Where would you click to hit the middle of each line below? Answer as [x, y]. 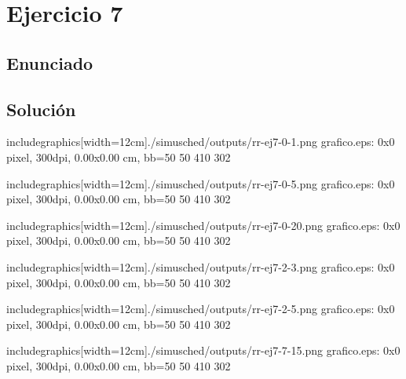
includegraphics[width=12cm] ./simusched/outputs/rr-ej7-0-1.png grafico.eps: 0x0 [201, 142]
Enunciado [50, 62]
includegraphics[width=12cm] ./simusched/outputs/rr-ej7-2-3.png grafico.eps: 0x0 [201, 266]
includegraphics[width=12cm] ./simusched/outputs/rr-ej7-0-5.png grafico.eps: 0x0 [201, 183]
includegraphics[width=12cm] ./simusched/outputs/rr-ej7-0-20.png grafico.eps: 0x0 [203, 225]
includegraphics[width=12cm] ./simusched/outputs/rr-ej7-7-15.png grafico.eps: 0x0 [203, 350]
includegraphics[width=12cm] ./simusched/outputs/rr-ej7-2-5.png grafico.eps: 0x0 [201, 309]
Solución [41, 109]
